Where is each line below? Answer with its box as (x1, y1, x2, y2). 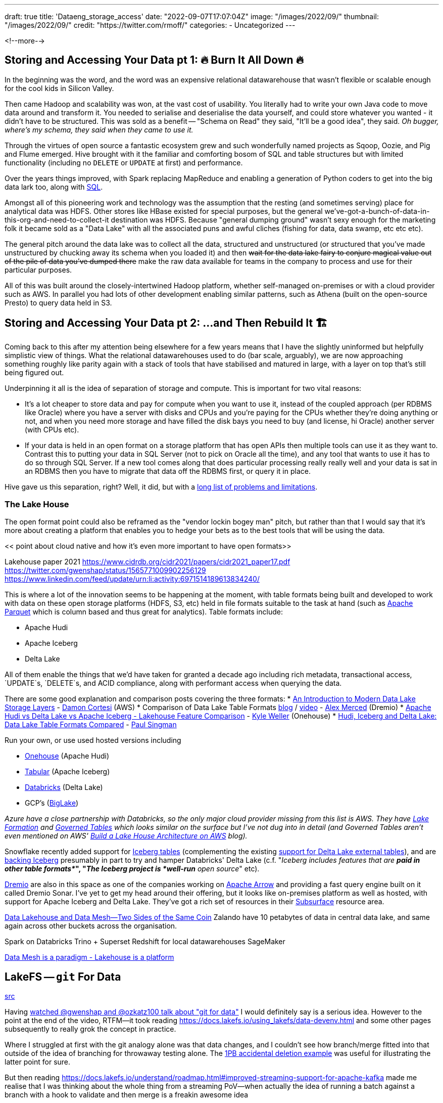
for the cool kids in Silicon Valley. (5, 83, 114, 93)
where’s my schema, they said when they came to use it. (5, 125, 193, 134)
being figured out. (5, 368, 64, 377)
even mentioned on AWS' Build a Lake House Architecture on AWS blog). (5, 831, 248, 841)
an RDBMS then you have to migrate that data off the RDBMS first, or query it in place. (25, 466, 311, 475)
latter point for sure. (5, 1057, 71, 1067)
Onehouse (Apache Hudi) (25, 752, 110, 761)
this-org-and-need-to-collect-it (5, 215, 109, 224)
